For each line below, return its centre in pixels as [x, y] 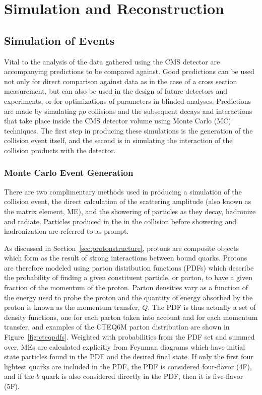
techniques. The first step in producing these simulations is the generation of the [128, 130]
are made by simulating [40, 111]
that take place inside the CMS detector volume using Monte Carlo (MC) [118, 121]
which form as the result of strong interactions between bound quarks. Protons [126, 258]
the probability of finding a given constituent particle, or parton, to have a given [128, 277]
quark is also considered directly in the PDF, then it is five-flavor [142, 376]
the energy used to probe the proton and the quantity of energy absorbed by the [128, 297]
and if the [19, 376]
